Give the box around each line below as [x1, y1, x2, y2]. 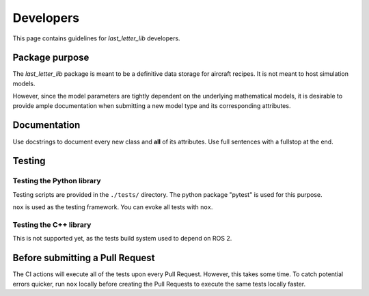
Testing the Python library [12, 176, 102, 186]
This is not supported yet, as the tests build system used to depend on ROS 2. [12, 234, 232, 243]
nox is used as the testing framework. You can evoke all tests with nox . [12, 203, 213, 211]
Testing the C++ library [12, 219, 92, 229]
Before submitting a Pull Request [12, 252, 155, 264]
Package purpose [12, 52, 90, 64]
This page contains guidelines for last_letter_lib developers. [12, 34, 180, 42]
